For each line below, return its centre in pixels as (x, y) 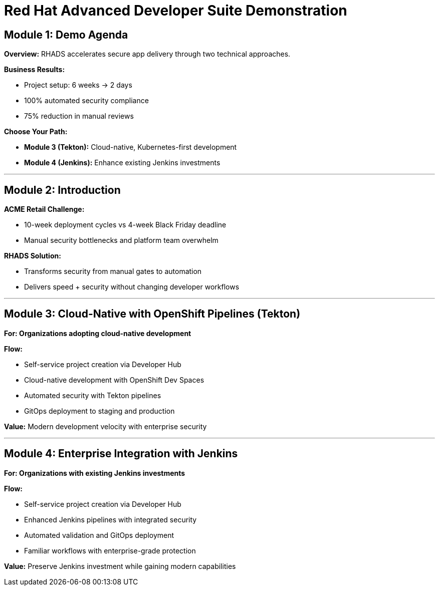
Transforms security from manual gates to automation (113, 271)
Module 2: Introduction (62, 190)
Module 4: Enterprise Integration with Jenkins (121, 454)
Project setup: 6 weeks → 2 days (78, 85)
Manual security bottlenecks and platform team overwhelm (121, 240)
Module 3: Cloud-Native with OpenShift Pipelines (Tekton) (152, 314)
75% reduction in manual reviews (79, 116)
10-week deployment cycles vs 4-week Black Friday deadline (125, 225)
